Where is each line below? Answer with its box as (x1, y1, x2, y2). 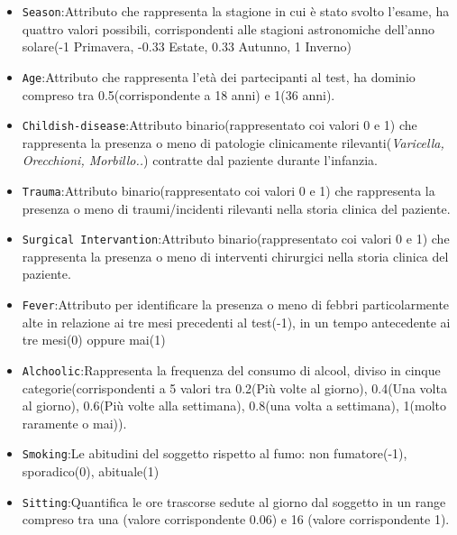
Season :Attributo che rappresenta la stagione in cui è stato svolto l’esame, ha (22, 2, 450, 20)
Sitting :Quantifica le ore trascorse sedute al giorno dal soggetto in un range (22, 492, 446, 511)
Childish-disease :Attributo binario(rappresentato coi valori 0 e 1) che (22, 115, 417, 134)
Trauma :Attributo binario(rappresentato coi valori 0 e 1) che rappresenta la (22, 180, 435, 199)
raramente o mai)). (22, 413, 127, 432)
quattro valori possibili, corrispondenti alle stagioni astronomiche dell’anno (22, 19, 434, 38)
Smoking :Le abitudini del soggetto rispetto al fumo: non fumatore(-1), (22, 444, 407, 463)
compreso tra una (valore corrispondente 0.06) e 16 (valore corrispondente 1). (22, 510, 450, 529)
